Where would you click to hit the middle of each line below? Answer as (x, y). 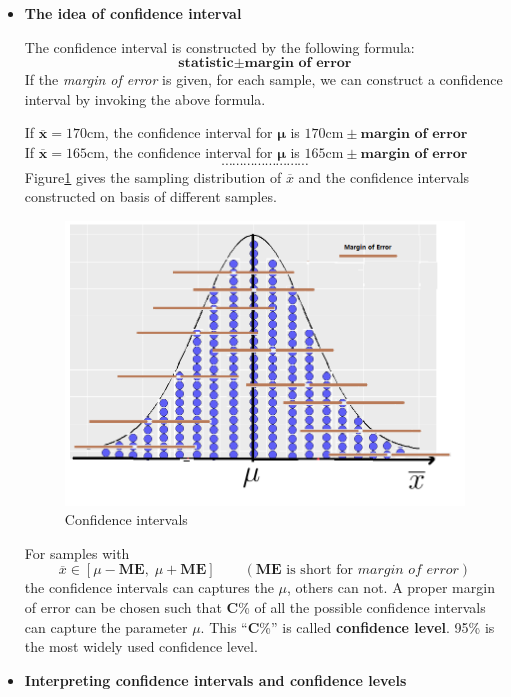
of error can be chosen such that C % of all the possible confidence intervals (255, 606)
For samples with (77, 552)
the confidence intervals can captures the (149, 587)
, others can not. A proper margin (391, 587)
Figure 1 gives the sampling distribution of (153, 176)
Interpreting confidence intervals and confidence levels (215, 679)
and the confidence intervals (384, 176)
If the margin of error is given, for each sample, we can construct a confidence (263, 79)
